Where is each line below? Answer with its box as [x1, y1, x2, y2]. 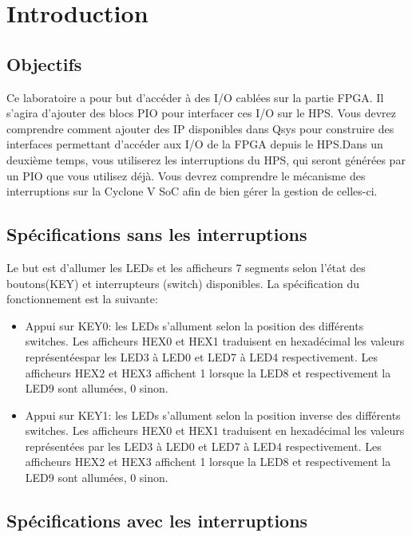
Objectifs [6, 51, 82, 76]
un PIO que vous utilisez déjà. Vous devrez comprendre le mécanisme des [6, 167, 366, 184]
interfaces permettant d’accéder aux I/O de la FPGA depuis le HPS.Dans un [6, 136, 383, 152]
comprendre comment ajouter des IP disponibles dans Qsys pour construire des [6, 120, 394, 136]
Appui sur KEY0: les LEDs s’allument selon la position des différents [25, 317, 364, 334]
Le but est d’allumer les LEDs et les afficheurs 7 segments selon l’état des [6, 259, 366, 275]
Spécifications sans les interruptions [6, 222, 307, 247]
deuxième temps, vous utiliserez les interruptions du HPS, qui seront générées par [6, 151, 406, 168]
